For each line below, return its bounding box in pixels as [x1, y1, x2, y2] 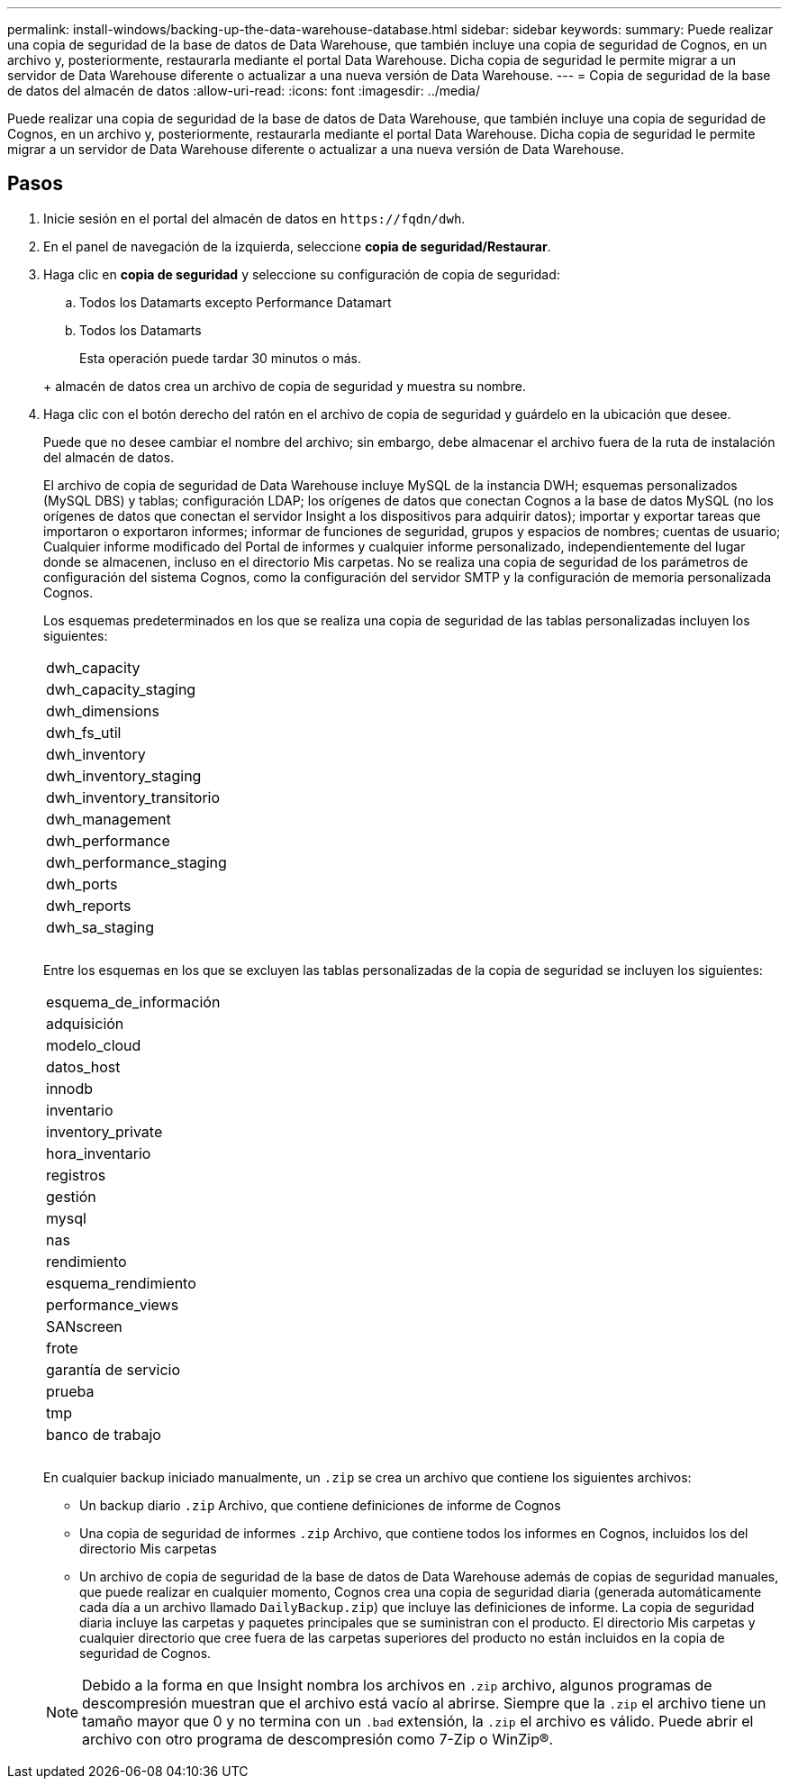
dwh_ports [46, 874, 118, 893]
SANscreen [46, 1317, 122, 1335]
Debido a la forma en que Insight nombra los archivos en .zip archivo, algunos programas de [82, 1675, 712, 1694]
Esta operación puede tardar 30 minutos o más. [79, 350, 362, 366]
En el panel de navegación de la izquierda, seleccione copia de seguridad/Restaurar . [43, 238, 551, 254]
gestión [46, 1187, 96, 1206]
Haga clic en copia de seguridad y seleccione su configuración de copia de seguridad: [43, 266, 560, 282]
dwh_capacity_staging [46, 679, 196, 698]
